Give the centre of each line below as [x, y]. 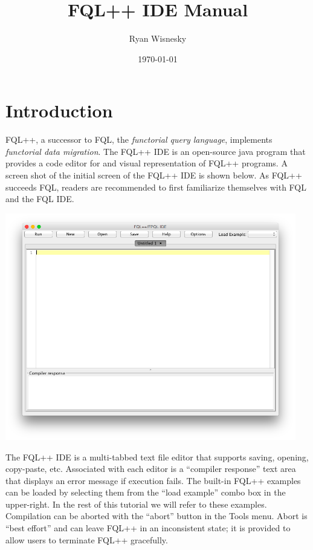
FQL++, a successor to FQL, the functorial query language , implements [139, 139]
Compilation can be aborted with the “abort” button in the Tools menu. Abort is [156, 516]
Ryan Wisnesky [158, 38]
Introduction [59, 110]
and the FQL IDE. [40, 199]
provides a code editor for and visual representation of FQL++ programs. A [147, 163]
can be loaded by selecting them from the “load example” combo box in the [146, 492]
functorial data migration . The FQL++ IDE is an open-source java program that [156, 151]
